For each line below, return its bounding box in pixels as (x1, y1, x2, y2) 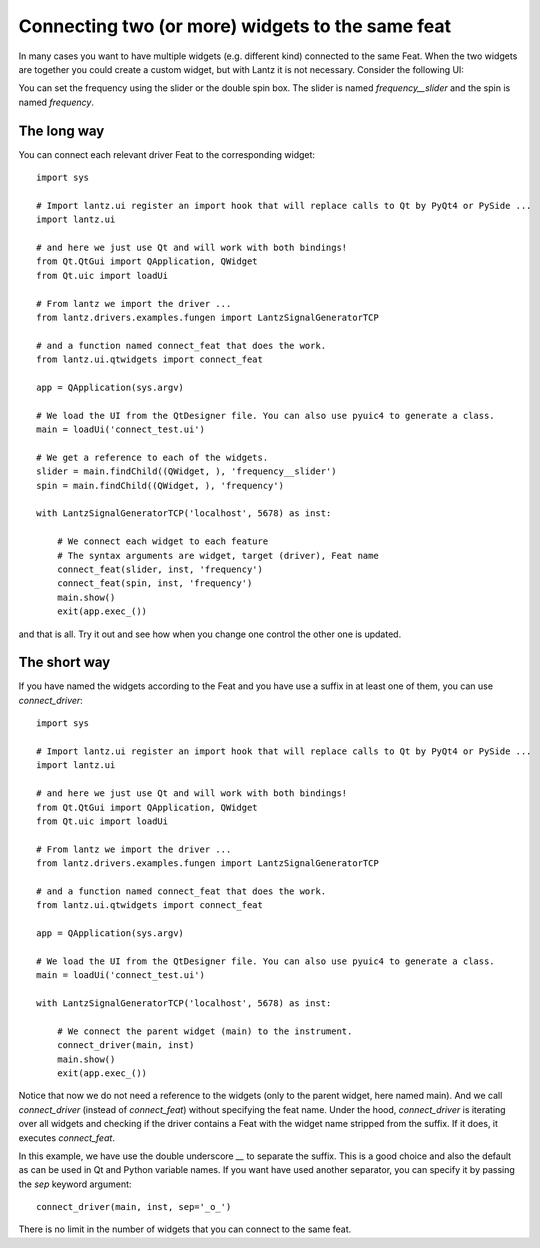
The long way (18, 122, 105, 139)
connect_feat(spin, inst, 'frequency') (56, 578, 253, 589)
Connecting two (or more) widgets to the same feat (18, 15, 452, 37)
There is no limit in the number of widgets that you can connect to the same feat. (18, 1223, 352, 1235)
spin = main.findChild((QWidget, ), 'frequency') (36, 480, 285, 491)
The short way (18, 654, 111, 671)
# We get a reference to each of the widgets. (36, 451, 269, 463)
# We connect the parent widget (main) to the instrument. (56, 1025, 353, 1037)
